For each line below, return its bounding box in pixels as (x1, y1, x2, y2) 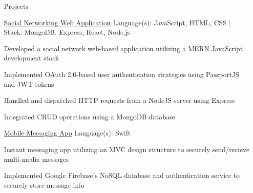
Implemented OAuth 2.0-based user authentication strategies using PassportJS (4, 69, 239, 79)
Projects (4, 1, 29, 11)
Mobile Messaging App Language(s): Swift (4, 128, 131, 138)
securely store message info (4, 179, 84, 190)
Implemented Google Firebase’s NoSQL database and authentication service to (4, 170, 240, 180)
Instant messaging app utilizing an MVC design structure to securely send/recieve (4, 144, 250, 154)
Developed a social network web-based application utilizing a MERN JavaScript (4, 43, 243, 53)
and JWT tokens (4, 78, 54, 89)
